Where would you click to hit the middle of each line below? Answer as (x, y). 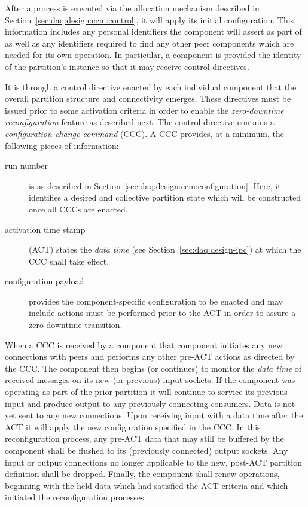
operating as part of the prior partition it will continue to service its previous (146, 392)
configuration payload (45, 281)
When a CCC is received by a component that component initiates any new (144, 344)
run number (27, 166)
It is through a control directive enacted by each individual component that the (151, 86)
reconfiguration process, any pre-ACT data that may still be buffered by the (144, 438)
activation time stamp (45, 229)
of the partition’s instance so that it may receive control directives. (127, 66)
